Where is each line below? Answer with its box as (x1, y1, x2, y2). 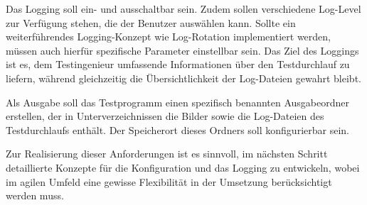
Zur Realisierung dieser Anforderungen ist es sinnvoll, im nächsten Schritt (6, 146, 328, 161)
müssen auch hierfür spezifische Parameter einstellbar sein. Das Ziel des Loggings (6, 43, 359, 57)
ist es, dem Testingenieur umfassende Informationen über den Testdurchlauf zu (6, 57, 350, 72)
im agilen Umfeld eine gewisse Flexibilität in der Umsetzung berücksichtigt (6, 174, 332, 189)
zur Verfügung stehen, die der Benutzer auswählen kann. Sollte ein (6, 15, 296, 30)
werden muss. (6, 188, 64, 203)
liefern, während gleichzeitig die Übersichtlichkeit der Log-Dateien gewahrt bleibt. (6, 70, 361, 85)
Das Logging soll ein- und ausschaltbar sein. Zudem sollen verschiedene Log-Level (6, 1, 361, 16)
